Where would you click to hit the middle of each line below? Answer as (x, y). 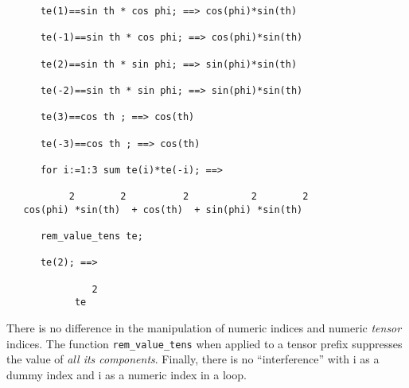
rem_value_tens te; (92, 237)
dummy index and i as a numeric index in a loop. (127, 374)
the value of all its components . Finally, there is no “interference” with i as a (193, 359)
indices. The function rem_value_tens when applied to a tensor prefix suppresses (204, 343)
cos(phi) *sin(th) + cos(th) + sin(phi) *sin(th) (163, 210)
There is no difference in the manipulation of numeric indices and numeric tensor (204, 328)
